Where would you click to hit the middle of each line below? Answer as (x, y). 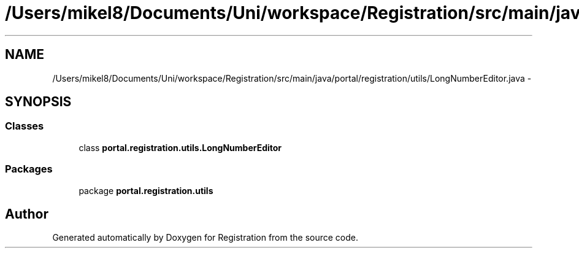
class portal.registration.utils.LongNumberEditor (180, 147)
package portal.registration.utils (146, 190)
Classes (25, 126)
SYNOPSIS (38, 102)
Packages (29, 169)
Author (27, 214)
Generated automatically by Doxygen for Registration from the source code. (205, 238)
